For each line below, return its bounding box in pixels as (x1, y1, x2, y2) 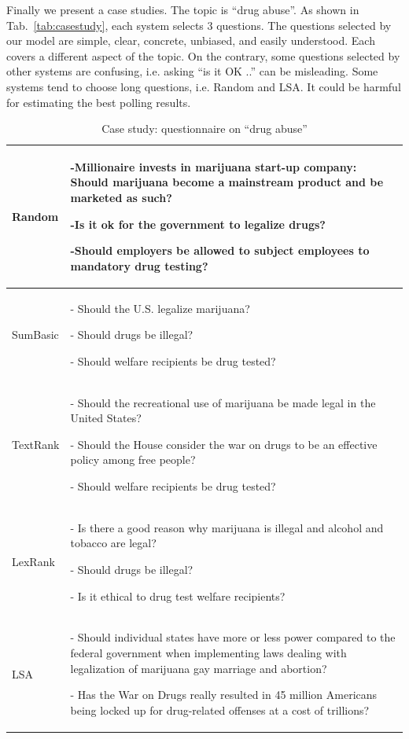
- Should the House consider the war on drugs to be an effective (70, 436, 378, 452)
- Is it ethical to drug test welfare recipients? (70, 587, 286, 604)
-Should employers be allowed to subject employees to (70, 242, 370, 259)
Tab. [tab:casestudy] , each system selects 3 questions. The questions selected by (6, 17, 392, 33)
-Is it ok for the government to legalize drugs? (70, 215, 326, 232)
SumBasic (12, 326, 59, 343)
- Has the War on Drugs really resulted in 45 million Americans (70, 686, 378, 703)
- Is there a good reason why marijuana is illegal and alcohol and (70, 519, 384, 535)
